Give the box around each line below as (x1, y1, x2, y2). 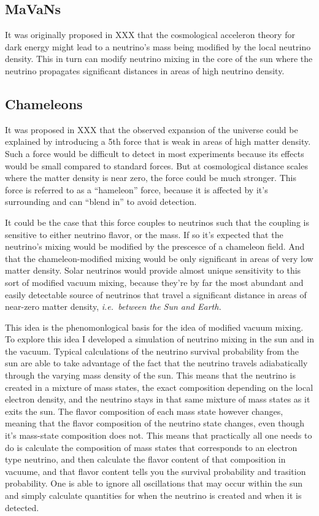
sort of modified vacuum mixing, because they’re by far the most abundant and (5, 275, 304, 288)
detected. (5, 501, 39, 514)
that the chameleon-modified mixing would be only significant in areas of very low (5, 252, 313, 264)
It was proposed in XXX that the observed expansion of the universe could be (5, 123, 298, 136)
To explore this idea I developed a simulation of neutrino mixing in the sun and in (5, 333, 314, 345)
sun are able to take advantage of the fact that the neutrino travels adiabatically (5, 356, 308, 369)
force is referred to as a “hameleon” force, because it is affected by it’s (5, 183, 268, 196)
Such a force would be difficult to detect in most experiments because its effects (5, 147, 304, 160)
